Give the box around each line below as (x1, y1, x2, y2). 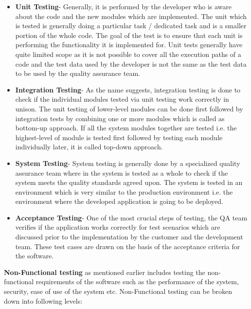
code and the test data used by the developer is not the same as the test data (15, 58, 247, 69)
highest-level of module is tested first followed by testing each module (15, 132, 223, 142)
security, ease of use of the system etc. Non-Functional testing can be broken (4, 286, 232, 296)
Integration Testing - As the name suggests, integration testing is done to (15, 84, 241, 94)
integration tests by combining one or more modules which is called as (15, 113, 225, 123)
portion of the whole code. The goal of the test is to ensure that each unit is (15, 30, 243, 40)
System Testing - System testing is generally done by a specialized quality (15, 158, 240, 168)
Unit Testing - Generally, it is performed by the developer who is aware (15, 1, 232, 11)
